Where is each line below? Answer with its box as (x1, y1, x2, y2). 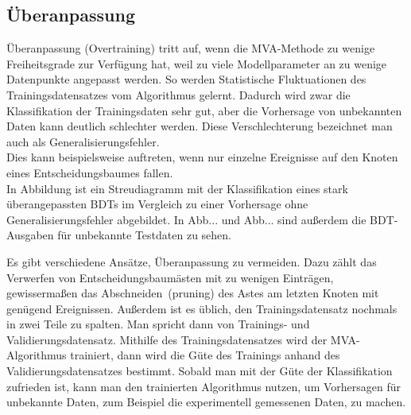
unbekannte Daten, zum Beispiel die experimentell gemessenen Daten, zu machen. (6, 394, 406, 410)
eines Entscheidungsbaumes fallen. (6, 164, 173, 180)
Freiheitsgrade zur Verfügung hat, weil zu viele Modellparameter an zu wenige (6, 55, 387, 72)
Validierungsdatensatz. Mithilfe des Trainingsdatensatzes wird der (6, 331, 328, 347)
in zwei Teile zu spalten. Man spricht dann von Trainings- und (6, 316, 310, 332)
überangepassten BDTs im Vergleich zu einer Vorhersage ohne (6, 196, 308, 212)
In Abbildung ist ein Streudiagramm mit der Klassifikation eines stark (6, 180, 348, 196)
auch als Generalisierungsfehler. (6, 133, 160, 149)
